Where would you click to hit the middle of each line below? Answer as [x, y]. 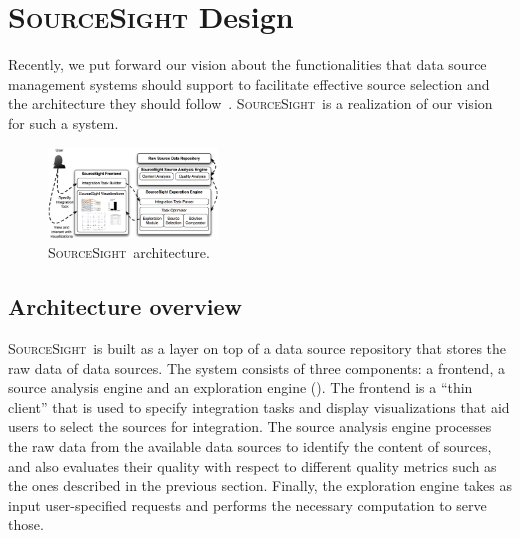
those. [26, 524]
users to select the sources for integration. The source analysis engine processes [250, 426]
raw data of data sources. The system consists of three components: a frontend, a [256, 367]
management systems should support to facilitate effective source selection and [249, 83]
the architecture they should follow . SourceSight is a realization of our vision [250, 103]
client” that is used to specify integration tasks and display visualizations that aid [259, 406]
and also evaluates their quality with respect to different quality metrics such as [252, 465]
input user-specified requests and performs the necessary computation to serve [247, 504]
